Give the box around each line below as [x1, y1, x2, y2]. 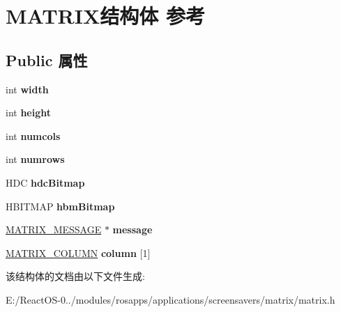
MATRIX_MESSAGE [6, 222, 102, 237]
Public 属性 [6, 49, 88, 70]
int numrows [6, 152, 65, 166]
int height [6, 105, 52, 120]
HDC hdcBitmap [6, 175, 85, 189]
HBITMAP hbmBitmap [6, 198, 115, 213]
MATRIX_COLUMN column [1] [6, 245, 151, 260]
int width [6, 81, 49, 96]
